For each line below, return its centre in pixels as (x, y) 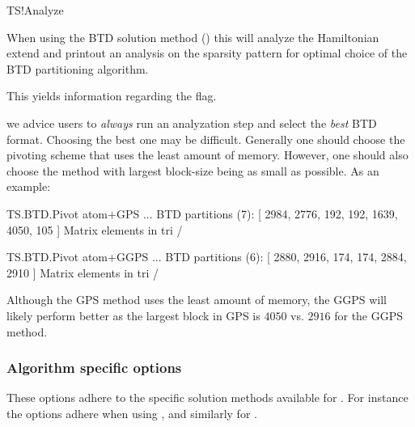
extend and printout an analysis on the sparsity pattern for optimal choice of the (207, 53)
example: (29, 186)
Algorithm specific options (94, 368)
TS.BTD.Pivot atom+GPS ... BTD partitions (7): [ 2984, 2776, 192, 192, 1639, (202, 213)
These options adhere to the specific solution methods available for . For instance (207, 397)
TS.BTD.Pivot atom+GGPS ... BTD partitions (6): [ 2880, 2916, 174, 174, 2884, (207, 257)
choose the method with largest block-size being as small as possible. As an (193, 170)
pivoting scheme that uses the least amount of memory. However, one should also (207, 155)
